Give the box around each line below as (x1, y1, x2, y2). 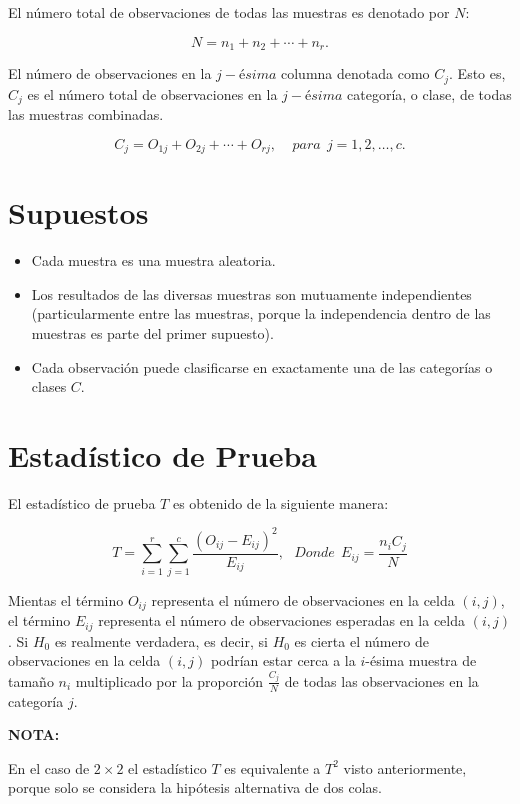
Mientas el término (8, 589, 124, 610)
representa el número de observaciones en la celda (151, 589, 455, 610)
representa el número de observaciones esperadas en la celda (98, 610, 466, 631)
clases (31, 376, 67, 397)
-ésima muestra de (365, 650, 477, 671)
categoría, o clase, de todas (347, 83, 512, 104)
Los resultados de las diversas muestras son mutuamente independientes (31, 283, 472, 304)
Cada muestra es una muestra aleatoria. (31, 250, 276, 271)
